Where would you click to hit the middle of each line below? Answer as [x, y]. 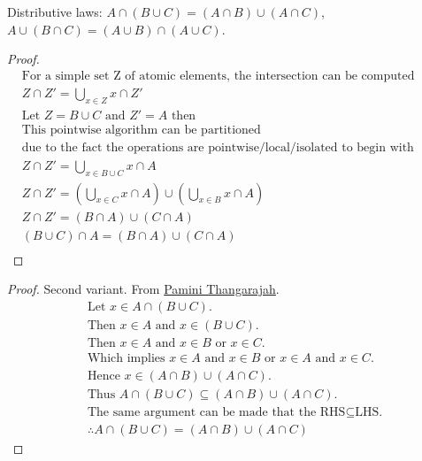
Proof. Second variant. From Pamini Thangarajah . [143, 289]
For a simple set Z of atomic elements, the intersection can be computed [218, 76]
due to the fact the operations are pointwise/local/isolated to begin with [218, 147]
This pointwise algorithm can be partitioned [141, 130]
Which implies [126, 358]
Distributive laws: [55, 12]
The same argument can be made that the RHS [216, 413]
